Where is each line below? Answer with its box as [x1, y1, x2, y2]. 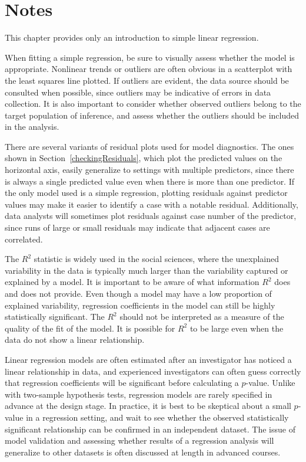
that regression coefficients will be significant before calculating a [5, 376, 239, 389]
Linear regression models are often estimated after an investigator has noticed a [5, 353, 292, 365]
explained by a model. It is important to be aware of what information [5, 276, 260, 288]
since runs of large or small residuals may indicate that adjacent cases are [5, 221, 270, 234]
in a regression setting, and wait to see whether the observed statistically [26, 411, 289, 423]
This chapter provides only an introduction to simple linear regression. [5, 31, 259, 44]
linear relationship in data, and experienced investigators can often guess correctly [5, 365, 301, 377]
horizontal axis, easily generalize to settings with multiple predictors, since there [5, 163, 294, 176]
